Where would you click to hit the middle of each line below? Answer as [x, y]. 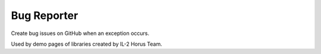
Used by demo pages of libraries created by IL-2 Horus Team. [87, 44]
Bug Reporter [45, 15]
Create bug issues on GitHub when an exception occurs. [80, 33]
